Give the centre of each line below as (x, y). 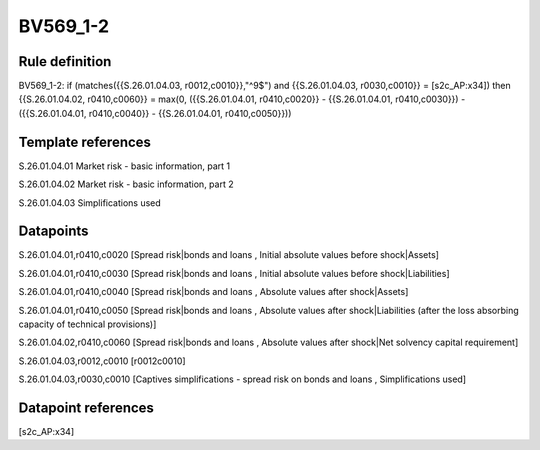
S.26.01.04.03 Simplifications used (90, 202)
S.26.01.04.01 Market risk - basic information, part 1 (124, 166)
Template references (85, 141)
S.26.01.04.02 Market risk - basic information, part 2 (126, 184)
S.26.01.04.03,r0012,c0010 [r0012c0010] (102, 361)
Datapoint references (86, 407)
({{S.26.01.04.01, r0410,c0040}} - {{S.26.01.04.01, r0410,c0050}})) (155, 113)
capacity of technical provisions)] (87, 324)
